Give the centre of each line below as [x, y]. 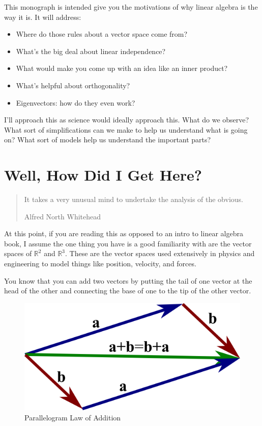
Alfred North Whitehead [63, 216]
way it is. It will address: [43, 17]
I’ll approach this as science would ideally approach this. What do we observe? [127, 120]
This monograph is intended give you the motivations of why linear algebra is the [131, 7]
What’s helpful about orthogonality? [73, 85]
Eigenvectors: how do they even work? [76, 102]
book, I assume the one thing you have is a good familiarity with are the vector [128, 243]
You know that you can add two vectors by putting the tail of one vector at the [128, 280]
